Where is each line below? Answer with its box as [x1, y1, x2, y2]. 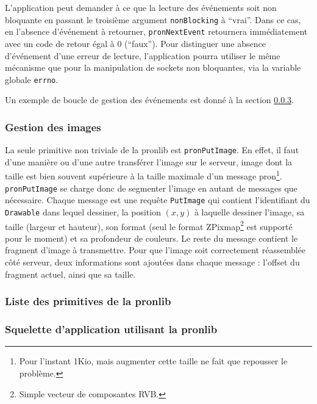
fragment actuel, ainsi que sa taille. [5, 267, 136, 280]
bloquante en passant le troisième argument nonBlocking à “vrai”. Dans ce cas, [5, 13, 301, 26]
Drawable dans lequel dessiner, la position [5, 205, 161, 218]
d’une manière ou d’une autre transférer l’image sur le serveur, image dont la [5, 155, 293, 168]
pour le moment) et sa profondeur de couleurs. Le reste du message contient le [5, 231, 298, 244]
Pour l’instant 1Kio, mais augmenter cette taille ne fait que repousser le [19, 355, 288, 367]
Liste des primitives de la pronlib [5, 294, 171, 309]
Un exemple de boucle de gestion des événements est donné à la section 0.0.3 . [5, 93, 294, 106]
